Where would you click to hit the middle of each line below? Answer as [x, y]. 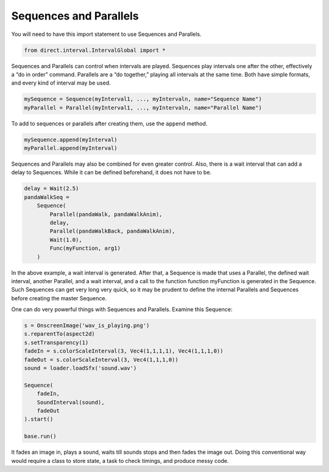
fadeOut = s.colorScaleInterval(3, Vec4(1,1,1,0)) [101, 360]
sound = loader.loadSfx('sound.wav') [80, 368]
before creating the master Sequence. [59, 298]
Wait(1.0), [66, 240]
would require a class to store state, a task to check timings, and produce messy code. [120, 460]
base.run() [40, 436]
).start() [39, 419]
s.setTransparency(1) [56, 342]
